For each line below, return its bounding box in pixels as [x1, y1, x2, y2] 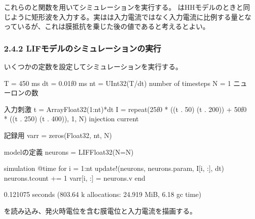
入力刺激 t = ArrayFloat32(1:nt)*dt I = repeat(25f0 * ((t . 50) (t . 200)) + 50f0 [4, 104, 247, 114]
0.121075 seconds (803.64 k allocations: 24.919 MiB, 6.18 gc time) [4, 189, 201, 199]
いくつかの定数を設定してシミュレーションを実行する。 [4, 61, 183, 71]
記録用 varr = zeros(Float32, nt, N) [4, 130, 112, 140]
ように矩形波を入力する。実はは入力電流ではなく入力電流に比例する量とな [10, 11, 252, 22]
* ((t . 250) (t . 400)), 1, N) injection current [4, 113, 139, 124]
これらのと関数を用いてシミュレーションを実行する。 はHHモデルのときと [4, 2, 243, 12]
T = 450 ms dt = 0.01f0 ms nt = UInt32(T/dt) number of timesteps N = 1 [4, 78, 231, 88]
